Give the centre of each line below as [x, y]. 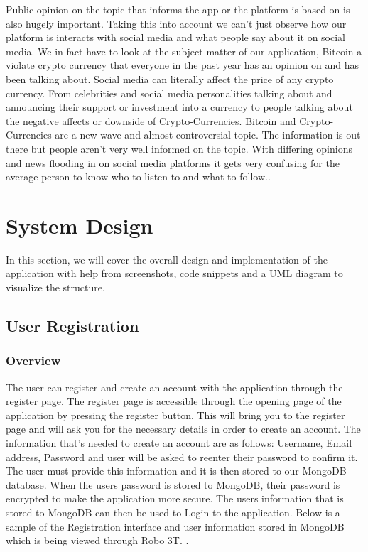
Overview [33, 361]
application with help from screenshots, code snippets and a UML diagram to [174, 273]
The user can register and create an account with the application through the [174, 387]
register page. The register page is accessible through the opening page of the [174, 401]
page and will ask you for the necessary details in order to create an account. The [183, 429]
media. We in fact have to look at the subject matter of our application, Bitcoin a [184, 51]
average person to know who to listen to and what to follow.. [138, 177]
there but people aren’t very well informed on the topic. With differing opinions [179, 148]
